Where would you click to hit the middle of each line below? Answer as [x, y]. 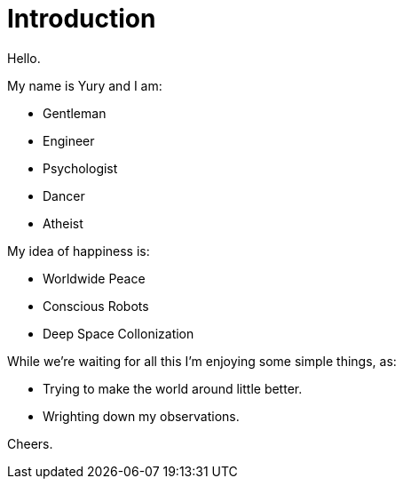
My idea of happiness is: [79, 251]
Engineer [69, 140]
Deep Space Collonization [119, 333]
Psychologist [80, 168]
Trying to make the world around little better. [173, 388]
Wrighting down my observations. [141, 416]
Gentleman [75, 113]
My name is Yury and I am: [85, 85]
